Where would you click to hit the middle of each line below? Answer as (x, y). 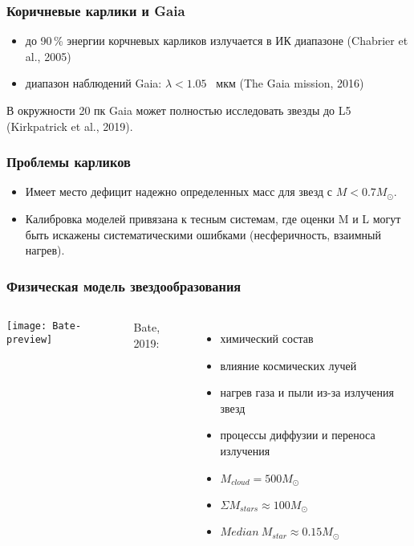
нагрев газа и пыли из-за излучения (307, 392)
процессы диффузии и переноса (298, 435)
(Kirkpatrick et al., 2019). (70, 126)
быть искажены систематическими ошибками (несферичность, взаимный (203, 234)
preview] (30, 339)
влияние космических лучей (288, 365)
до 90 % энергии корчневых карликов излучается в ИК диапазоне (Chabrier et (217, 41)
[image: (27, 326)
